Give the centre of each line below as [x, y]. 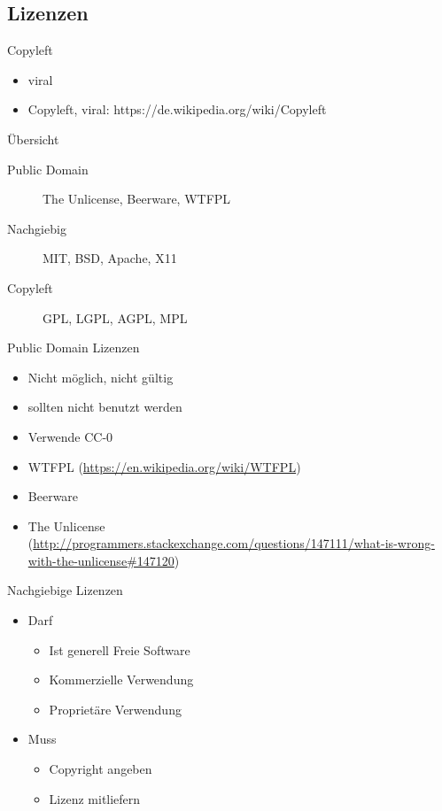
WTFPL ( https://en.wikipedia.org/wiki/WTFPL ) [164, 466]
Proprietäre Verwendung [115, 709]
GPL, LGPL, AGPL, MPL [115, 317]
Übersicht [33, 139]
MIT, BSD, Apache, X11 [110, 258]
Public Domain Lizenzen [74, 348]
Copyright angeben [101, 769]
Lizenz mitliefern [95, 798]
